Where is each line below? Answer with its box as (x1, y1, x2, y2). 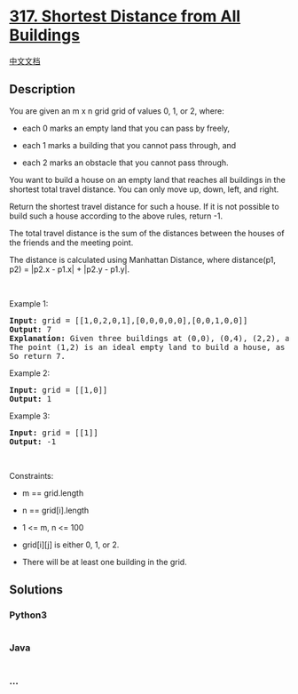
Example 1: (9, 298, 49, 308)
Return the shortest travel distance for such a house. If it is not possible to (9, 201, 279, 211)
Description (9, 82, 75, 97)
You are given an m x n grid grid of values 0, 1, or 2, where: (9, 105, 224, 116)
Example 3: (9, 411, 51, 421)
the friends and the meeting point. (9, 237, 134, 248)
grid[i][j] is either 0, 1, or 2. (21, 539, 120, 550)
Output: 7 (9, 324, 51, 334)
